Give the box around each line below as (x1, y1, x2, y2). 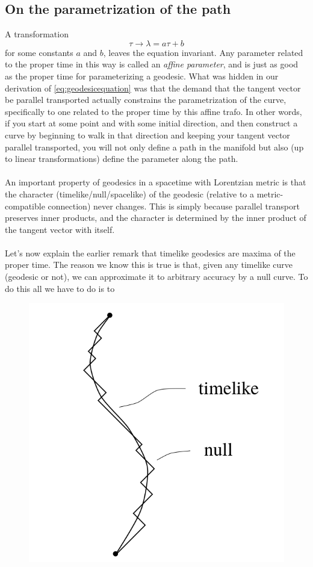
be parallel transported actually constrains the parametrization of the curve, (5, 93, 287, 106)
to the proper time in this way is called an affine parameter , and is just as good (5, 58, 299, 70)
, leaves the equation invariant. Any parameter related (103, 46, 303, 58)
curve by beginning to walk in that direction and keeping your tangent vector (5, 128, 290, 141)
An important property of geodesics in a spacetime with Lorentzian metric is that (5, 176, 306, 188)
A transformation (5, 28, 69, 40)
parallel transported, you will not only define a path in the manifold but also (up (5, 140, 304, 153)
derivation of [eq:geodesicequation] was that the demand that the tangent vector (5, 81, 301, 94)
